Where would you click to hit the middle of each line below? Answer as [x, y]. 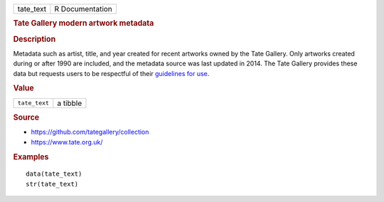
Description [34, 39]
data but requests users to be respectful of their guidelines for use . [111, 73]
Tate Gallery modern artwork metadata [84, 23]
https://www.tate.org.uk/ [67, 142]
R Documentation [84, 9]
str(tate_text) [52, 184]
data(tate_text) [54, 174]
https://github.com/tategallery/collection [90, 132]
